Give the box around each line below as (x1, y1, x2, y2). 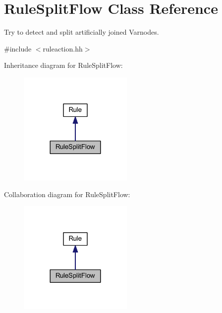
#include (4, 43, 32, 53)
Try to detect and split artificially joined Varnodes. (4, 27, 159, 37)
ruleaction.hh (43, 43, 83, 53)
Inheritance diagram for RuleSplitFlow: (4, 60, 123, 70)
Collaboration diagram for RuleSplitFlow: (4, 189, 130, 199)
